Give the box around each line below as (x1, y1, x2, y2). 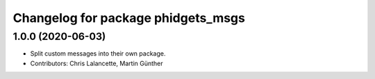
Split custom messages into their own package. (30, 49, 166, 58)
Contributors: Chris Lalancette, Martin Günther (30, 59, 163, 67)
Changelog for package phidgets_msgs (12, 10, 246, 25)
